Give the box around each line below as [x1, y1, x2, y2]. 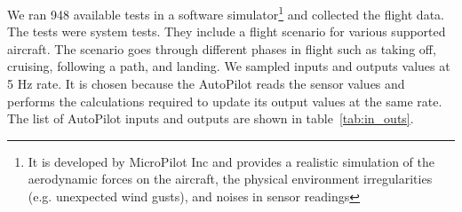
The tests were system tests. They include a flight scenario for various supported [7, 22, 446, 41]
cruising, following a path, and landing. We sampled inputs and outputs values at [7, 57, 450, 75]
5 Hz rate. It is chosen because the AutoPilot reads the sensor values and [7, 75, 405, 93]
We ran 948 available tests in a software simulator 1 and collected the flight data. [7, 3, 444, 23]
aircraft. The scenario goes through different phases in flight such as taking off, [7, 39, 436, 58]
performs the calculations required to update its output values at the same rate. [7, 91, 442, 110]
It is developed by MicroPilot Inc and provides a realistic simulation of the [28, 152, 434, 170]
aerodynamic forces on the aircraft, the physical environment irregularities [28, 169, 433, 188]
